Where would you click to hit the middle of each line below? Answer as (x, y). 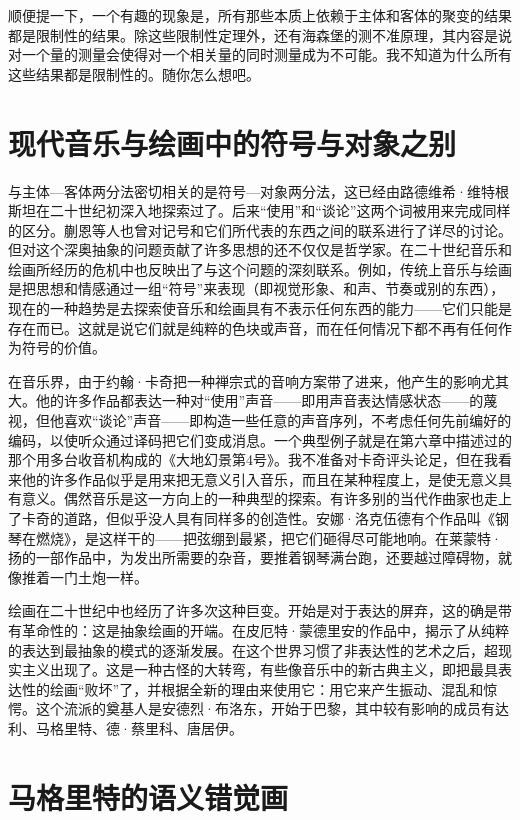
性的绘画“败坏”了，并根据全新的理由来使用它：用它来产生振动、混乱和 (252, 688)
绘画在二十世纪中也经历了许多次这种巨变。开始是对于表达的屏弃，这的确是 (253, 610)
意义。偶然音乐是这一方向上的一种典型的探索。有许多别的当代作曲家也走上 (266, 498)
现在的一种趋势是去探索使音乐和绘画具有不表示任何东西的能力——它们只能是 (260, 308)
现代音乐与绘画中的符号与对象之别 (232, 142)
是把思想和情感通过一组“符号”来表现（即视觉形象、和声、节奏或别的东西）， (256, 288)
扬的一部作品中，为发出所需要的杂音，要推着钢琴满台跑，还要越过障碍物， (253, 557)
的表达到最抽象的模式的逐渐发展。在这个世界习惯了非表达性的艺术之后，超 (253, 649)
